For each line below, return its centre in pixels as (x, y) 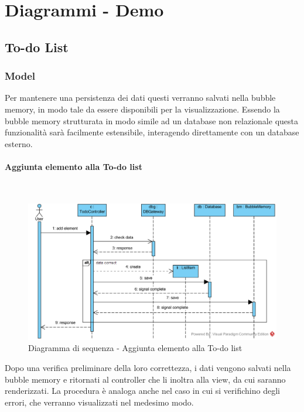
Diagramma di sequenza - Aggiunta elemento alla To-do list (135, 348)
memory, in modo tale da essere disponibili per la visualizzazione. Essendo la (142, 109)
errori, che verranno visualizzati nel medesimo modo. (99, 402)
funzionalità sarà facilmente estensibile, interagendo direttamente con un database (152, 132)
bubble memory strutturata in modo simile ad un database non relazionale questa (151, 120)
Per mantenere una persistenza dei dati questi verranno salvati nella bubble (140, 98)
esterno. (19, 143)
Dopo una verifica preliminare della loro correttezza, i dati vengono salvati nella (148, 368)
